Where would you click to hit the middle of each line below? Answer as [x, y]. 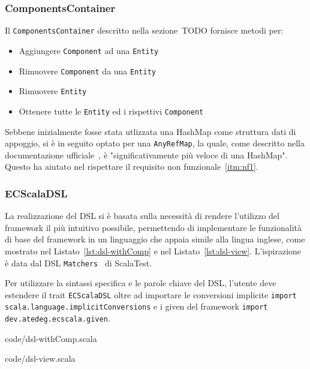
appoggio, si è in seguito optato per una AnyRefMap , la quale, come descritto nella [155, 143]
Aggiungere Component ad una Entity [89, 50]
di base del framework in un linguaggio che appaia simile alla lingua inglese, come [155, 239]
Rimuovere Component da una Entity [87, 70]
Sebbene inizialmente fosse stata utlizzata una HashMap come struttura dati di [151, 131]
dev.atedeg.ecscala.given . [58, 318]
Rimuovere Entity [53, 91]
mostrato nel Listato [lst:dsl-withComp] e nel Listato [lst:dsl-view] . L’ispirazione [153, 250]
